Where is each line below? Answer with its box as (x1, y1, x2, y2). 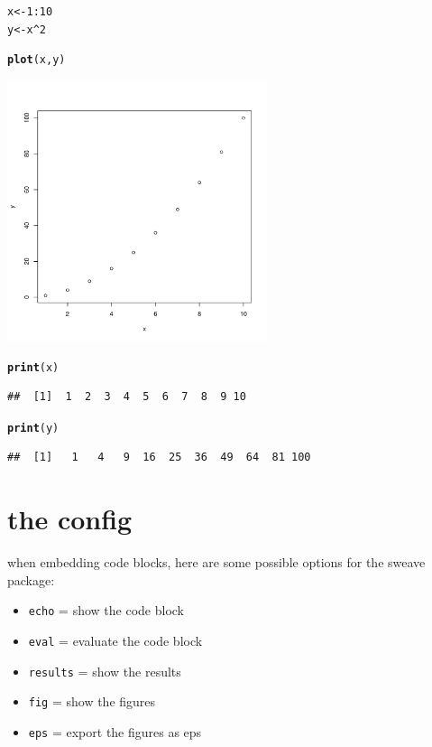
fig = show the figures (28, 692, 156, 711)
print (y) (7, 421, 60, 434)
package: (7, 570, 55, 589)
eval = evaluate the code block (28, 631, 203, 650)
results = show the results (28, 661, 181, 680)
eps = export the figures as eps (28, 723, 202, 741)
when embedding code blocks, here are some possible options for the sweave (7, 553, 426, 572)
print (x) (7, 360, 60, 374)
